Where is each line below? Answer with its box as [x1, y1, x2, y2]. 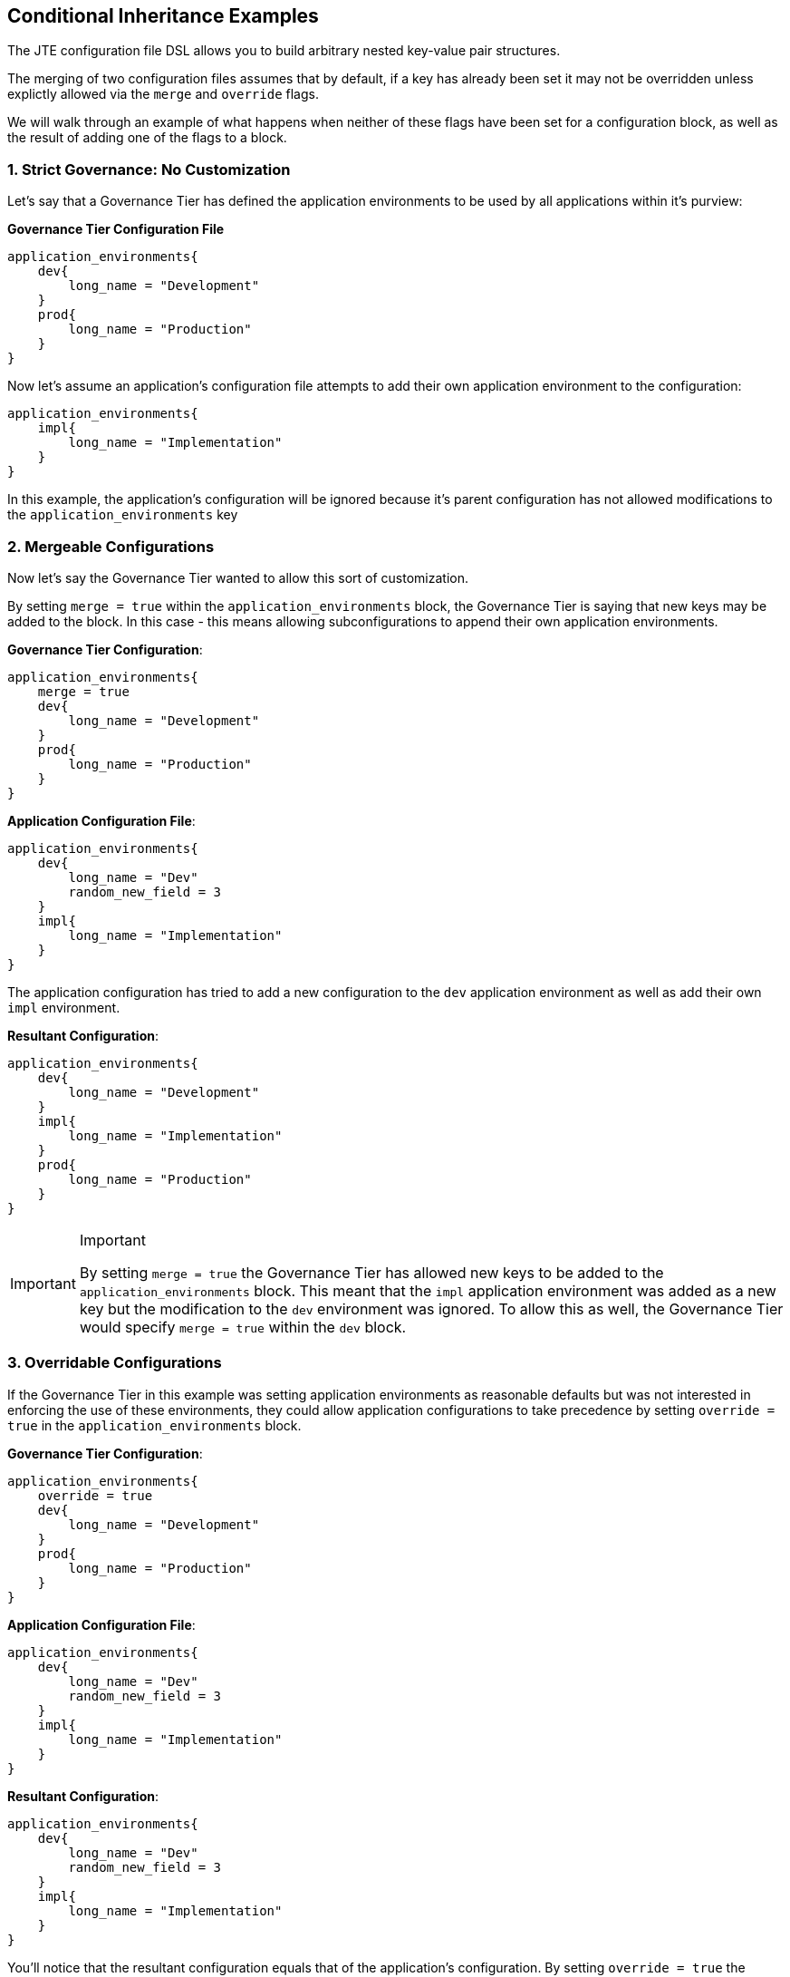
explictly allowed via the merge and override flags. [7, 86, 319, 102]
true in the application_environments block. [7, 1417, 302, 1433]
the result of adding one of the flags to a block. [7, 130, 287, 146]
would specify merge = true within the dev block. [79, 1317, 407, 1336]
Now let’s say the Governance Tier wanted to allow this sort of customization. [7, 569, 469, 586]
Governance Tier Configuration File [7, 221, 225, 237]
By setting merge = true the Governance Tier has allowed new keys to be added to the [79, 1263, 664, 1282]
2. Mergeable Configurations [7, 537, 215, 556]
